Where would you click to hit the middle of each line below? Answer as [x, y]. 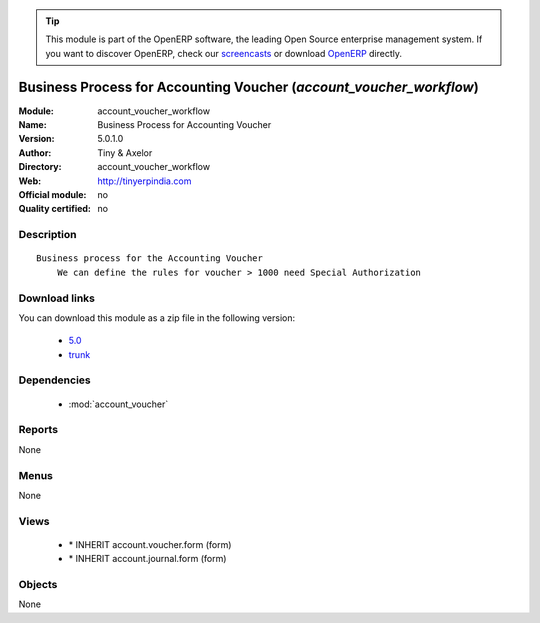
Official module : [52, 195]
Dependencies [55, 380]
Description [47, 235]
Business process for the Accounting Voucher [150, 258]
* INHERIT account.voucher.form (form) [150, 544]
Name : [32, 125]
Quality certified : [55, 209]
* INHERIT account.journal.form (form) [147, 559]
